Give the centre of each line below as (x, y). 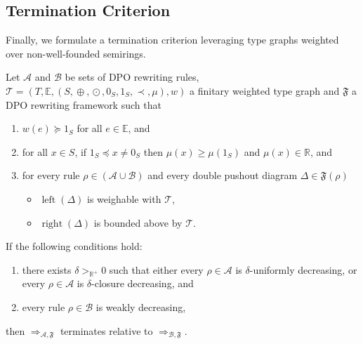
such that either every (156, 269)
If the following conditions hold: (74, 246)
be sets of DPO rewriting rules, (132, 77)
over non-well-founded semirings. (76, 53)
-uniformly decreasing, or (303, 269)
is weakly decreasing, (141, 307)
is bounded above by (138, 222)
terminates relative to (106, 330)
